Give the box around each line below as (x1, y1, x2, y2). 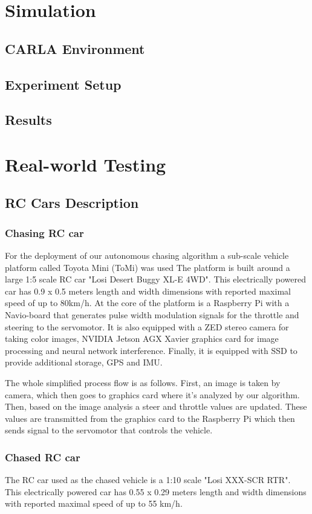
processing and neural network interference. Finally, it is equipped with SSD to (5, 344, 297, 356)
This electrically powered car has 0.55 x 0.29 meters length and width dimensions (5, 485, 307, 498)
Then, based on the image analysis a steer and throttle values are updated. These (5, 400, 307, 413)
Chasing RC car (5, 225, 84, 240)
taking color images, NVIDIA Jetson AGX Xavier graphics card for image (5, 332, 279, 345)
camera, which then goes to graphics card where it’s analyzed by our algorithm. (5, 388, 300, 401)
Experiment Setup (5, 75, 122, 93)
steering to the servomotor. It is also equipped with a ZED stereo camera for (5, 320, 289, 333)
